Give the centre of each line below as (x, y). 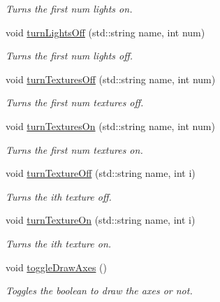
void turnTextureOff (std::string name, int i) (101, 173)
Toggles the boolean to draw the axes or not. (99, 290)
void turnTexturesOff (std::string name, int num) (111, 79)
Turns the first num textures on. (74, 149)
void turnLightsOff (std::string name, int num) (105, 32)
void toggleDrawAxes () (56, 267)
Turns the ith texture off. (59, 196)
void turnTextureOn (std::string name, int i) (101, 220)
